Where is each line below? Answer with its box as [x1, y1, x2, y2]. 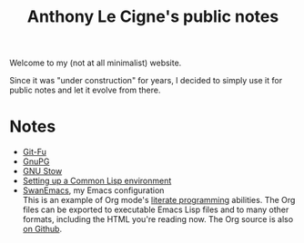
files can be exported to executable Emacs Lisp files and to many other [22, 204, 289, 215]
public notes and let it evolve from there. [9, 84, 161, 96]
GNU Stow [22, 166, 63, 177]
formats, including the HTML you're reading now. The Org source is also [22, 214, 294, 225]
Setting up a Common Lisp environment [22, 175, 172, 187]
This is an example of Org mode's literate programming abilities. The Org [22, 195, 296, 206]
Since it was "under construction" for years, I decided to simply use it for [9, 75, 283, 86]
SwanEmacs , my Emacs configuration [22, 185, 165, 196]
